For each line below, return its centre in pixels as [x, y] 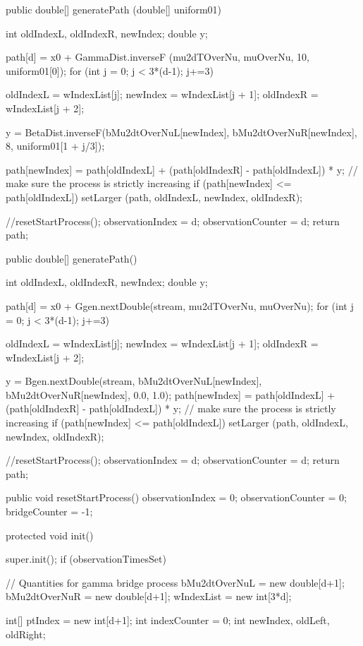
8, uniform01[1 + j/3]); [55, 146]
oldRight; [26, 634]
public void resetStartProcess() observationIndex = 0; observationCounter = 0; [176, 497]
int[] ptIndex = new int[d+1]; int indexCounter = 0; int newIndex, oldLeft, [168, 620]
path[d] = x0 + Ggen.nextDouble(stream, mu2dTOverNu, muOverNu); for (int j [180, 305]
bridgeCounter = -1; [49, 512]
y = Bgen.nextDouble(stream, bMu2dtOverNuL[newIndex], [134, 381]
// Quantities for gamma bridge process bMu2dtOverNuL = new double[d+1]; [175, 582]
